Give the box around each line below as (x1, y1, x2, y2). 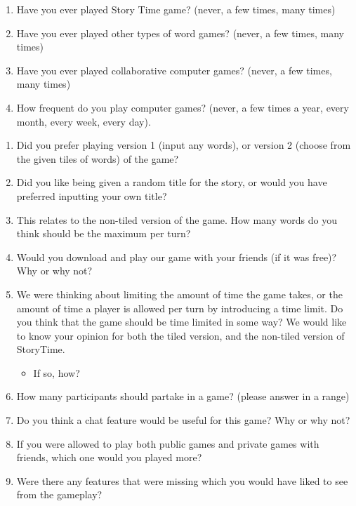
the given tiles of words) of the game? (16, 151, 179, 166)
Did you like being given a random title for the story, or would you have (16, 175, 327, 189)
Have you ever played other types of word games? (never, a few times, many (16, 25, 344, 40)
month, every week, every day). (16, 114, 151, 128)
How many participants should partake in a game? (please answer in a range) (16, 389, 350, 404)
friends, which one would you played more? (16, 450, 202, 465)
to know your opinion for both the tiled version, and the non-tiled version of (16, 328, 345, 342)
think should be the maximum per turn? (16, 226, 191, 241)
